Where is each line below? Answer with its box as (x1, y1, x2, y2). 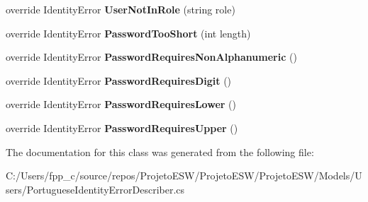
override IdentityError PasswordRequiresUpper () (6, 120, 238, 135)
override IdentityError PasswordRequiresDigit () (6, 73, 232, 88)
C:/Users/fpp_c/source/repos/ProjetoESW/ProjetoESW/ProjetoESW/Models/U (6, 168, 362, 183)
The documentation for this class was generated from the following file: (6, 144, 314, 159)
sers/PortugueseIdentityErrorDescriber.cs (6, 182, 185, 196)
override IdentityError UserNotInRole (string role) (6, 2, 235, 16)
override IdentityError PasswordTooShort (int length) (6, 25, 251, 40)
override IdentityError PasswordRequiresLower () (6, 97, 236, 112)
